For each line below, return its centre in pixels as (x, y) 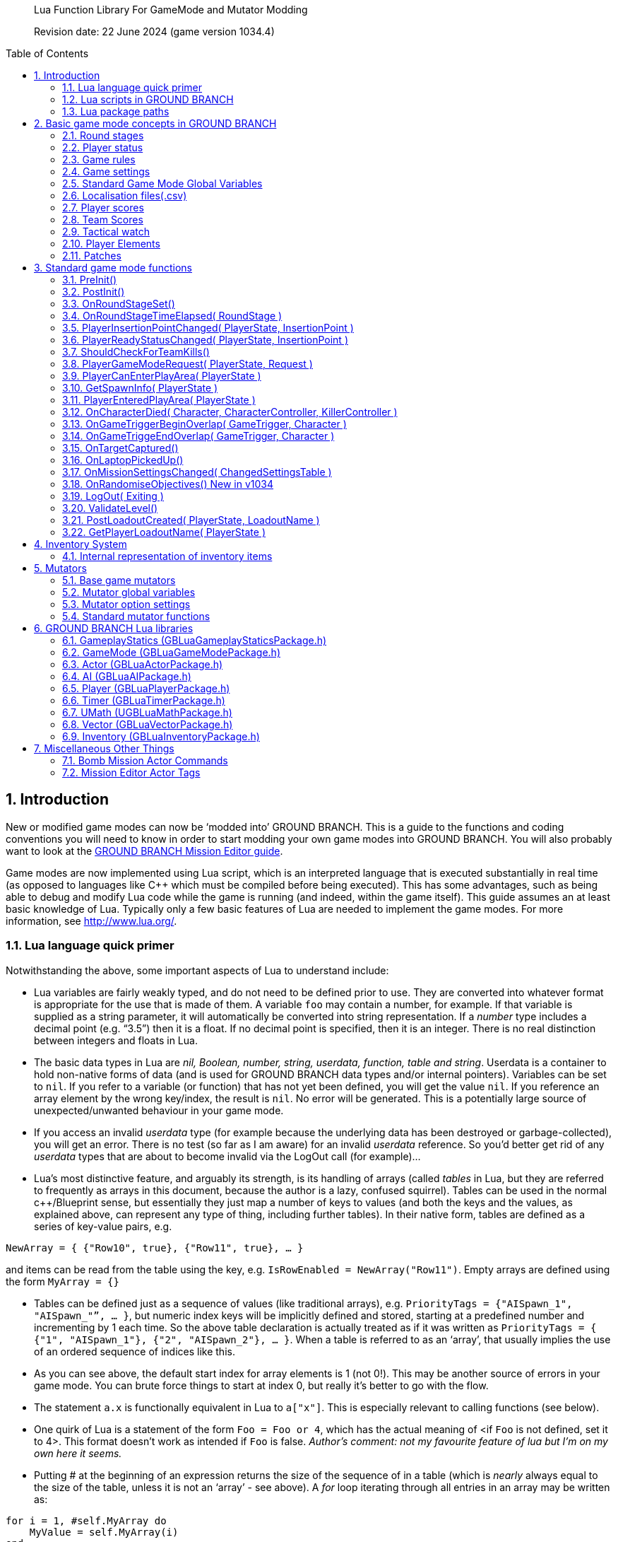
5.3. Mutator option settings (126, 604)
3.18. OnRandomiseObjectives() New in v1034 (168, 484)
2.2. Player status (103, 147)
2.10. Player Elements (111, 244)
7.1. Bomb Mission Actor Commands (145, 760)
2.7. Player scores (103, 208)
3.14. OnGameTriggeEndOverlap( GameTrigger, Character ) (198, 436)
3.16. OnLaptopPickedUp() (123, 460)
